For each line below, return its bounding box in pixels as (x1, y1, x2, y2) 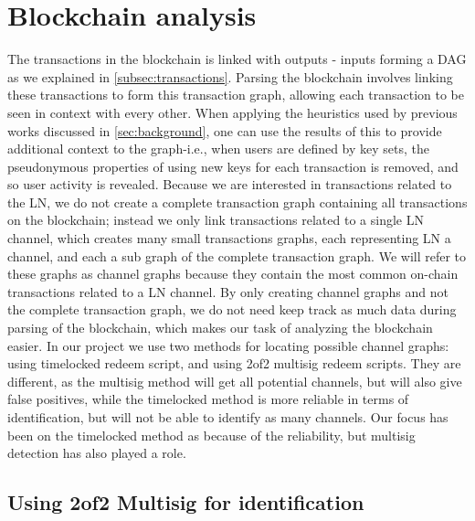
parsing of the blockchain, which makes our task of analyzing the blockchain (7, 318, 433, 337)
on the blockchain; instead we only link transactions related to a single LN (7, 210, 424, 229)
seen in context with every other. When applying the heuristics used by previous (7, 102, 458, 122)
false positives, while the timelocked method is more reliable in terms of (7, 389, 409, 409)
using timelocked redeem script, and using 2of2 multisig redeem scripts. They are (7, 354, 461, 373)
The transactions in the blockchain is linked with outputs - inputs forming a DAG (7, 49, 467, 69)
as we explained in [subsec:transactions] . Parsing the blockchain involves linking (7, 67, 453, 86)
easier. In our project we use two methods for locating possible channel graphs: (7, 335, 449, 355)
